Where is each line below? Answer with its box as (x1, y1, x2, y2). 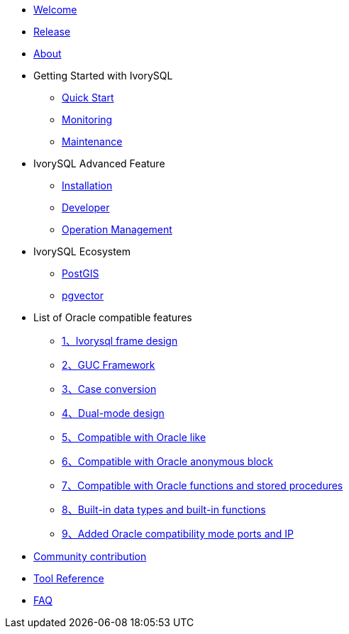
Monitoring (62, 113, 113, 126)
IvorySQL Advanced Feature (33, 157, 165, 169)
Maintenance (62, 135, 123, 148)
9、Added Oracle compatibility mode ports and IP (62, 528, 294, 540)
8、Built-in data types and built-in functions (62, 504, 266, 516)
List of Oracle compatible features (33, 311, 192, 323)
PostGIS (62, 267, 99, 279)
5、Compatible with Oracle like (62, 431, 206, 443)
